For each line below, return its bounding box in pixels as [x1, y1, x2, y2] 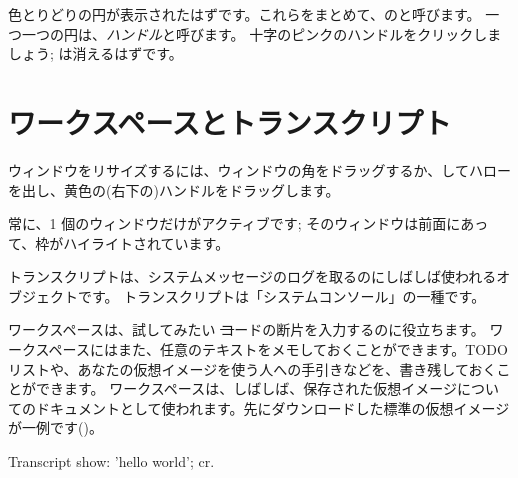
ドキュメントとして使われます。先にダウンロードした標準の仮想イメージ [35, 397, 510, 418]
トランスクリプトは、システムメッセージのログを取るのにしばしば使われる [8, 266, 497, 287]
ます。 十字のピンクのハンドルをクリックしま [203, 23, 502, 44]
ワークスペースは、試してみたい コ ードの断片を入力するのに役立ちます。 [8, 319, 485, 340]
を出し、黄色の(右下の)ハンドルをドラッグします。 [8, 179, 340, 200]
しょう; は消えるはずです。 [8, 43, 183, 64]
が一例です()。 [8, 417, 103, 438]
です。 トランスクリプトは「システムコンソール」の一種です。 [77, 285, 486, 306]
